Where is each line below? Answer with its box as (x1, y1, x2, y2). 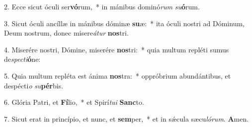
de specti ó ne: (4, 54, 41, 64)
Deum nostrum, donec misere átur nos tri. (4, 28, 129, 38)
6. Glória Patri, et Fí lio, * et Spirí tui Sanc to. (4, 97, 144, 107)
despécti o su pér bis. (4, 80, 64, 90)
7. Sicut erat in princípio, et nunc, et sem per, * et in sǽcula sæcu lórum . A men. (4, 113, 249, 124)
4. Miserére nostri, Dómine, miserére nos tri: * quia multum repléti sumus (4, 44, 229, 54)
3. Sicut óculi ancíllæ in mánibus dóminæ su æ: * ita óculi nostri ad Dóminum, (4, 18, 245, 28)
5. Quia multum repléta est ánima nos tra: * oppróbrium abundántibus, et (4, 70, 231, 81)
